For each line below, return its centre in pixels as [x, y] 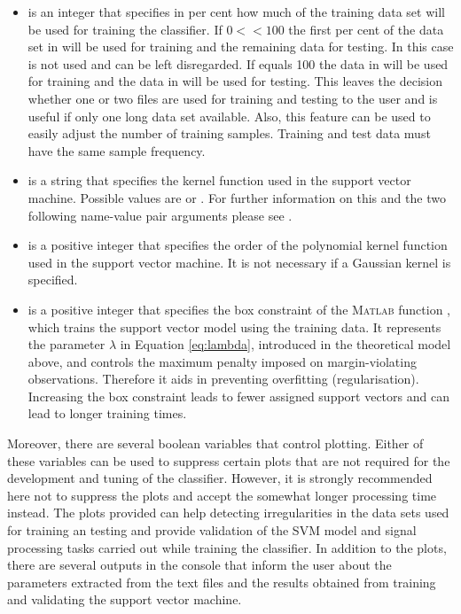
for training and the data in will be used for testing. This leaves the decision [235, 81]
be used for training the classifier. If [125, 29]
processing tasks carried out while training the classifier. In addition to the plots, [227, 547]
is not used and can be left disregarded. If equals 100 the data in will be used [238, 63]
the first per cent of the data [366, 29]
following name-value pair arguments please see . [160, 215]
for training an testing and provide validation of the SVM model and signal [212, 530]
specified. [53, 280]
